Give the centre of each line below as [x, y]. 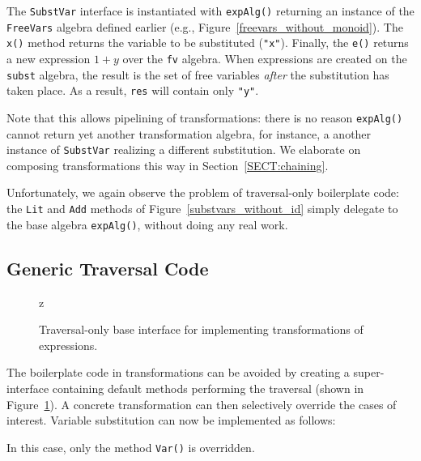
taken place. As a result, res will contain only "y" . [133, 90]
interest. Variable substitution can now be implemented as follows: [171, 420]
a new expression [49, 58]
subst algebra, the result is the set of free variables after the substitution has [198, 74]
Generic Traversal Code [108, 268]
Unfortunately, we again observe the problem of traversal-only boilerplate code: [203, 192]
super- [369, 372]
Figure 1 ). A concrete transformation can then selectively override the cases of [202, 404]
